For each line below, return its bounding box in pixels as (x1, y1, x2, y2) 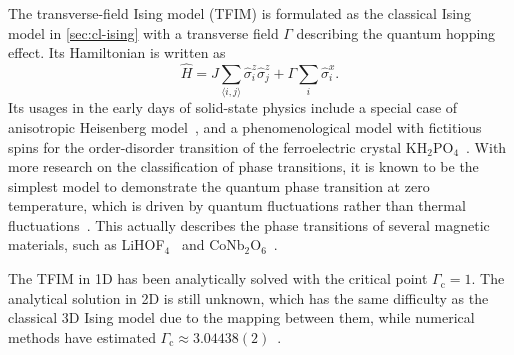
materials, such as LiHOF (8, 234, 165, 255)
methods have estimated (8, 326, 156, 347)
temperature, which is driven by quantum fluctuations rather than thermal (8, 195, 466, 216)
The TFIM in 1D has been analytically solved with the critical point (8, 268, 428, 289)
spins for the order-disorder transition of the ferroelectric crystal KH (8, 136, 428, 157)
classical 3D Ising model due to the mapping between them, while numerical (8, 307, 475, 328)
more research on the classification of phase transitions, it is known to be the (8, 156, 479, 177)
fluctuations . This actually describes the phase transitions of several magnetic (8, 214, 490, 235)
